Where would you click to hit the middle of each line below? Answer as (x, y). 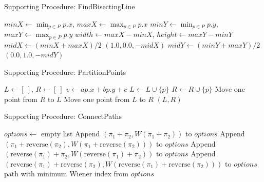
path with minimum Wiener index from (66, 174)
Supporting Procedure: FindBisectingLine (70, 6)
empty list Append (70, 134)
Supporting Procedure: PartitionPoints (65, 72)
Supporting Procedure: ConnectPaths (63, 116)
